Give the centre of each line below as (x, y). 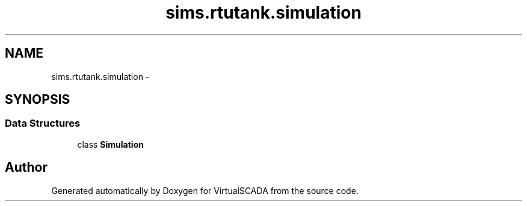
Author (26, 168)
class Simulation (110, 144)
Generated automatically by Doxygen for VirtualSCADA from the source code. (205, 190)
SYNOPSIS (38, 100)
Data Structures (43, 123)
